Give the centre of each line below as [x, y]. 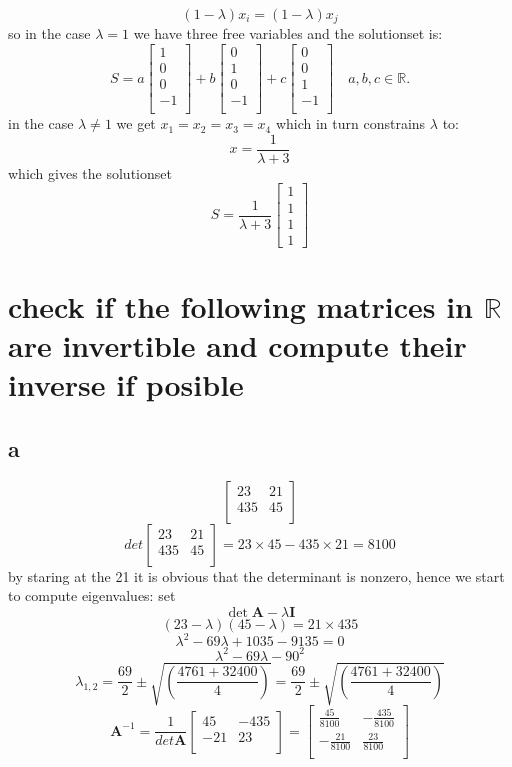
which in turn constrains [350, 123]
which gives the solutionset [90, 172]
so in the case [49, 33]
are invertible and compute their [237, 344]
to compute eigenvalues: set [92, 595]
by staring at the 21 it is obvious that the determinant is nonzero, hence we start [256, 575]
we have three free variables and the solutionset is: [288, 33]
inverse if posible [126, 384]
